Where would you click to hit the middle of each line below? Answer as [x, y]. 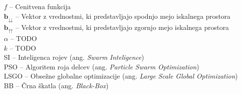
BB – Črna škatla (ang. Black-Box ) [56, 85]
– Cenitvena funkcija [40, 6]
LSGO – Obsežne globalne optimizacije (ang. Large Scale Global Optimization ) [121, 76]
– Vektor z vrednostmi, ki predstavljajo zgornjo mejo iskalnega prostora [122, 27]
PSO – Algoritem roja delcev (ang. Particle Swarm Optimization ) [102, 66]
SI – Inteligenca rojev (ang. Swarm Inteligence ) [74, 57]
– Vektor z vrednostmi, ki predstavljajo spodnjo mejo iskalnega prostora [123, 16]
